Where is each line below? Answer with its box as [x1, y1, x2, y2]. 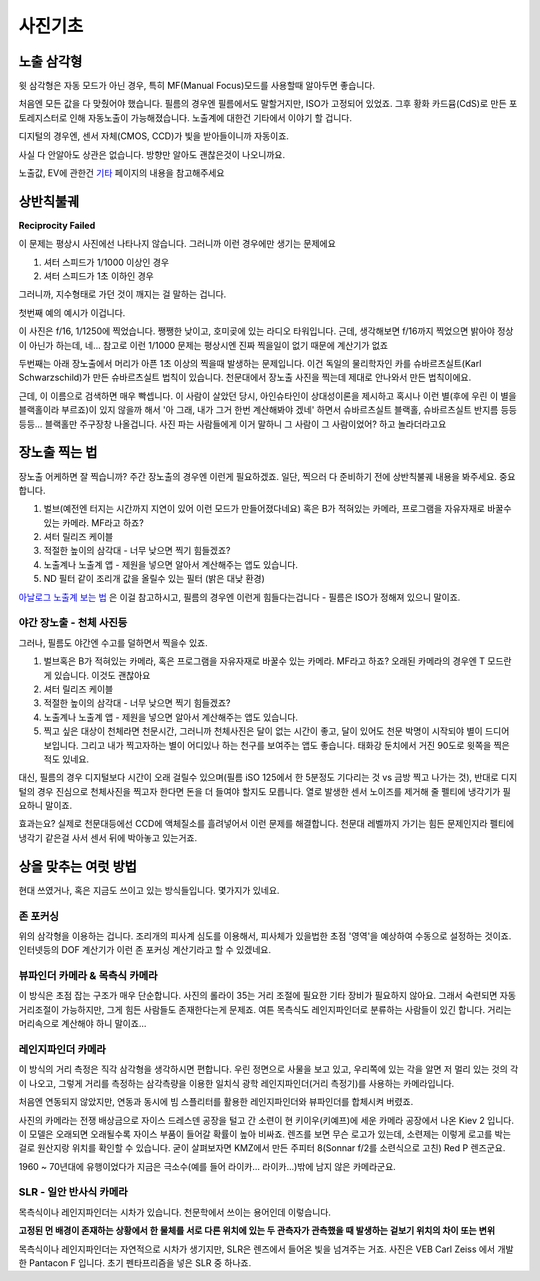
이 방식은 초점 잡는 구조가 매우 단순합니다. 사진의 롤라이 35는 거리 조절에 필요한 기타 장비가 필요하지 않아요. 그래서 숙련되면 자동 [18, 990, 517, 1002]
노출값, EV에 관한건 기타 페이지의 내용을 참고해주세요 [18, 167, 225, 179]
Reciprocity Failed [18, 219, 96, 231]
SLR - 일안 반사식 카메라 [18, 1185, 129, 1199]
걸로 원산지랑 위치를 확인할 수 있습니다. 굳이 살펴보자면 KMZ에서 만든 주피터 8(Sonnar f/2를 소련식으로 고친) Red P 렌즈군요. [18, 1142, 506, 1154]
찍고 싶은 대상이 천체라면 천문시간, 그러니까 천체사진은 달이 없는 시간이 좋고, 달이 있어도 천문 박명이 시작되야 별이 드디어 [43, 725, 510, 737]
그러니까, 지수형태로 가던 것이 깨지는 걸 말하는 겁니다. [18, 288, 227, 300]
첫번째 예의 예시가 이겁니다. [18, 306, 126, 319]
